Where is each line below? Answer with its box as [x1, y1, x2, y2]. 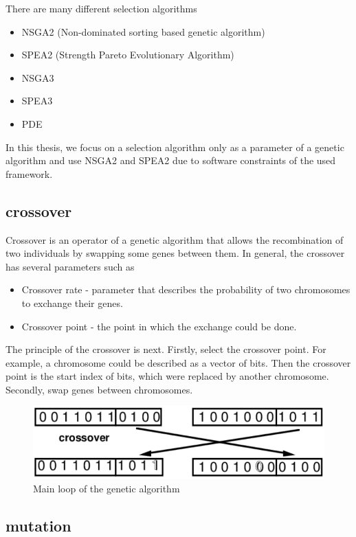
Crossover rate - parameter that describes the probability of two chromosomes [21, 282, 351, 297]
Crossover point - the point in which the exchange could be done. [21, 319, 297, 333]
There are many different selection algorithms [5, 1, 197, 15]
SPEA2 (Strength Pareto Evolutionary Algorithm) [21, 47, 234, 62]
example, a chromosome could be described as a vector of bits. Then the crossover [5, 355, 351, 369]
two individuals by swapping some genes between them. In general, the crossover [5, 246, 345, 260]
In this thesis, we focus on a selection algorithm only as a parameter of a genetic [5, 139, 344, 154]
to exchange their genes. [21, 295, 123, 310]
